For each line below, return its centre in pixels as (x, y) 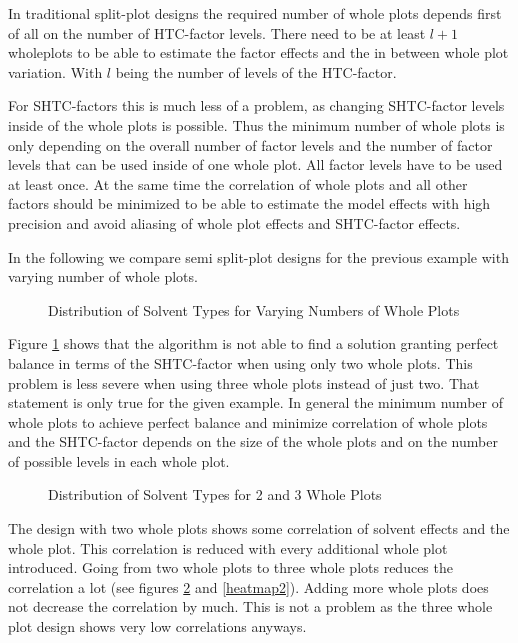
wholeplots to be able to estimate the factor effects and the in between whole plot (258, 52)
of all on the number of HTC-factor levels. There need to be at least (217, 32)
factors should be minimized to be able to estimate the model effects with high (249, 203)
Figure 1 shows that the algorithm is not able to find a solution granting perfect (253, 343)
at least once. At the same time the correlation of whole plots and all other (238, 183)
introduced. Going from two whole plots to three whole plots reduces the (230, 567)
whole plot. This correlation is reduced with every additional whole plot (228, 547)
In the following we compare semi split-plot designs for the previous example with (258, 256)
